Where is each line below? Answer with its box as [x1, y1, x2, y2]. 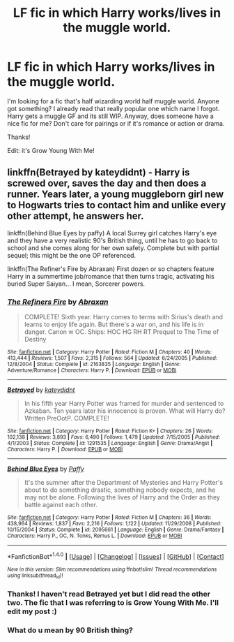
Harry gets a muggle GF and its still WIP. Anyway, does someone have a [7, 112, 214, 120]
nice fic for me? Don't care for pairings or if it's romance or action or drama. [7, 119, 225, 127]
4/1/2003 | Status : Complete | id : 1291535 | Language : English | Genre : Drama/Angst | [7, 440, 213, 447]
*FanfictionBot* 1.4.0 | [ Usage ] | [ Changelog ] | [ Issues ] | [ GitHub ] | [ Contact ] [7, 551, 224, 560]
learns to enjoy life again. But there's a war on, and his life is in [24, 320, 204, 329]
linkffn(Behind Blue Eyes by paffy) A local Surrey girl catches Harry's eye [7, 228, 217, 237]
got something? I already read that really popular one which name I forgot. [7, 104, 220, 112]
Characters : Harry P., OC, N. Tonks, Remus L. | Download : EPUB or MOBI [7, 532, 182, 539]
